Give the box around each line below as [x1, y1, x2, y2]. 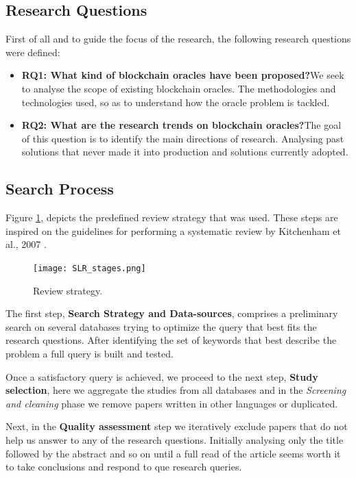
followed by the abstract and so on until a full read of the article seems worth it [5, 446, 341, 460]
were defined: [5, 45, 60, 59]
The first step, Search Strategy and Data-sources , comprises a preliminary [5, 306, 338, 320]
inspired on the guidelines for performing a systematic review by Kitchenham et [5, 223, 341, 238]
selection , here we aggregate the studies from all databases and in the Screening [5, 383, 346, 397]
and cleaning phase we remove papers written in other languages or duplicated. [5, 396, 338, 410]
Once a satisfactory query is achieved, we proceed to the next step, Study [5, 369, 318, 383]
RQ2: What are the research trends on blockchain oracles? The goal [21, 118, 342, 132]
